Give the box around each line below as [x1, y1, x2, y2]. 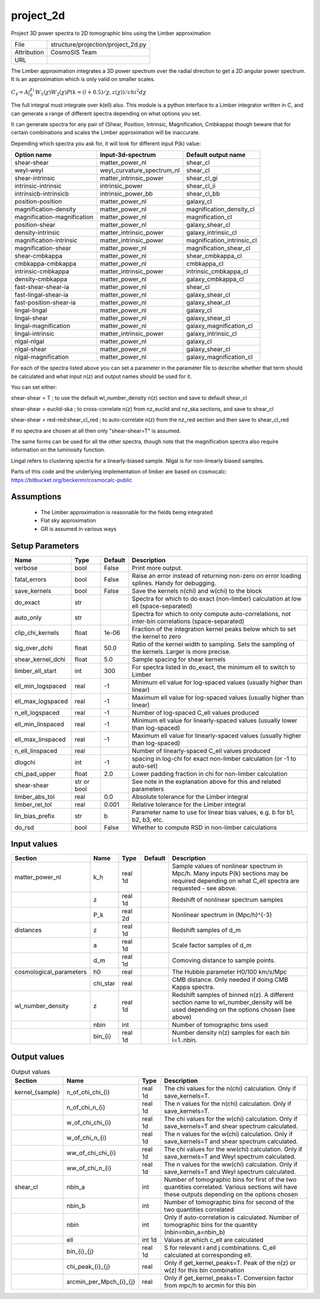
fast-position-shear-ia [14, 299, 76, 307]
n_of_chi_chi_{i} [66, 1088, 110, 1096]
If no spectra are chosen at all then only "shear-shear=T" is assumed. [11, 427, 181, 434]
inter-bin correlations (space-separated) [132, 617, 245, 625]
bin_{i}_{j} [66, 1247, 94, 1256]
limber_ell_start [14, 666, 57, 675]
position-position [14, 197, 62, 206]
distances [14, 926, 42, 934]
